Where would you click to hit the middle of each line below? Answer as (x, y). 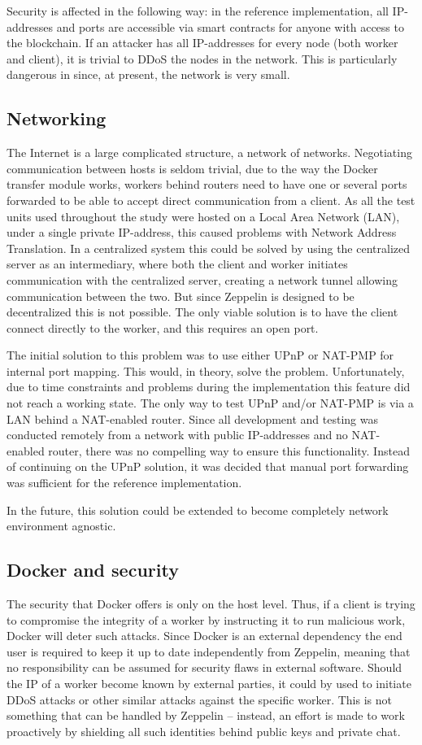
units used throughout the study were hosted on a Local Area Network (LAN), (203, 216)
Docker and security (93, 570)
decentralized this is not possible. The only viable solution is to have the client (202, 312)
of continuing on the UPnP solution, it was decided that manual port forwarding (208, 466)
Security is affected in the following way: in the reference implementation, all (198, 11)
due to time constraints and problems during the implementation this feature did (209, 387)
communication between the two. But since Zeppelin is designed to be (181, 296)
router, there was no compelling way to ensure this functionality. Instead (229, 450)
